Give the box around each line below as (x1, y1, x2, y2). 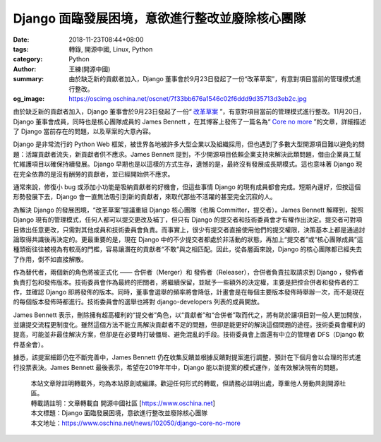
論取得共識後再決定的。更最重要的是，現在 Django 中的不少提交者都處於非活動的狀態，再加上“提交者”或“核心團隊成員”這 (13, 235, 363, 244)
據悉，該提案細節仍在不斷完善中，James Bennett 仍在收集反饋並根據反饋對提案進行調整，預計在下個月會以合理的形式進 (13, 353, 361, 362)
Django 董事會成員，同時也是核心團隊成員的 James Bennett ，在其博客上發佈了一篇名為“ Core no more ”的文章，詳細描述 (13, 117, 366, 126)
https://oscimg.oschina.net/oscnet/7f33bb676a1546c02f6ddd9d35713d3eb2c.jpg (68, 94, 307, 102)
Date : (13, 35, 30, 44)
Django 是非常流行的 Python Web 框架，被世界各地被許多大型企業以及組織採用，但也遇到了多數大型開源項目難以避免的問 (13, 140, 365, 148)
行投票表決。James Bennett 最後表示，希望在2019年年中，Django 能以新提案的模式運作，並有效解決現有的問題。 (13, 363, 342, 371)
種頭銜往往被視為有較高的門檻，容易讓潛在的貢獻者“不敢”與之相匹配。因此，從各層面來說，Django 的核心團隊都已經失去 (13, 245, 363, 253)
